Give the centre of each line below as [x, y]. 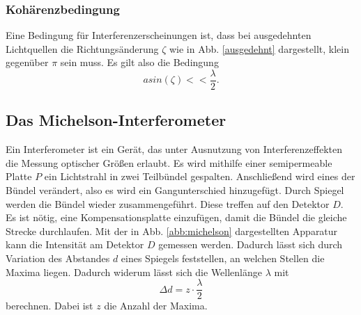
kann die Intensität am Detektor [75, 244]
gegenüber [27, 62]
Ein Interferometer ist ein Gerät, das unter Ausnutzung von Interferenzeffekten [174, 149]
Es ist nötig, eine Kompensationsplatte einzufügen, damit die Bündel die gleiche [176, 217]
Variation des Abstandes [58, 258]
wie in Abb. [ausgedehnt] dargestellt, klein [259, 48]
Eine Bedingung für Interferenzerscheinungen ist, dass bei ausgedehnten [159, 35]
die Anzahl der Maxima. [156, 306]
